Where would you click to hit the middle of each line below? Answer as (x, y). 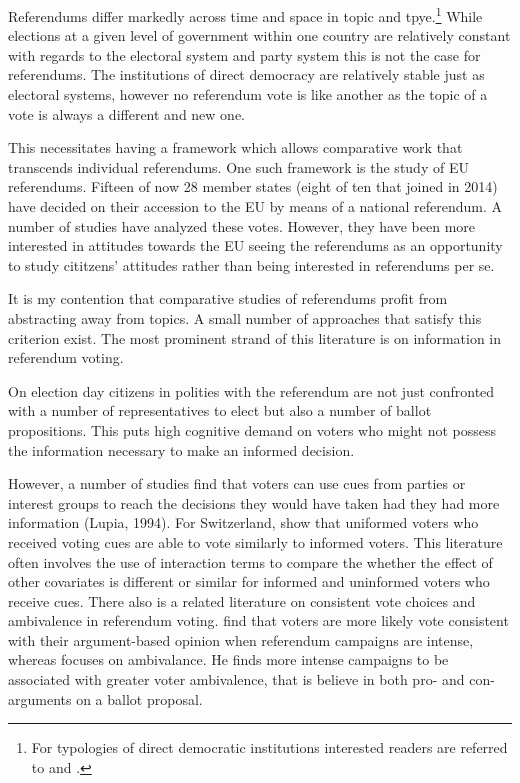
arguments (40, 698)
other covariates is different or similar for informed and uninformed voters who (249, 581)
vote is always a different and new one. (126, 113)
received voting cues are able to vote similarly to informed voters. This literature (255, 541)
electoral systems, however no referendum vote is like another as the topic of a (248, 94)
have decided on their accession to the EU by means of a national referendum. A (255, 206)
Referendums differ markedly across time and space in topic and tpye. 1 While (245, 14)
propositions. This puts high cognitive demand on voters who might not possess (252, 429)
